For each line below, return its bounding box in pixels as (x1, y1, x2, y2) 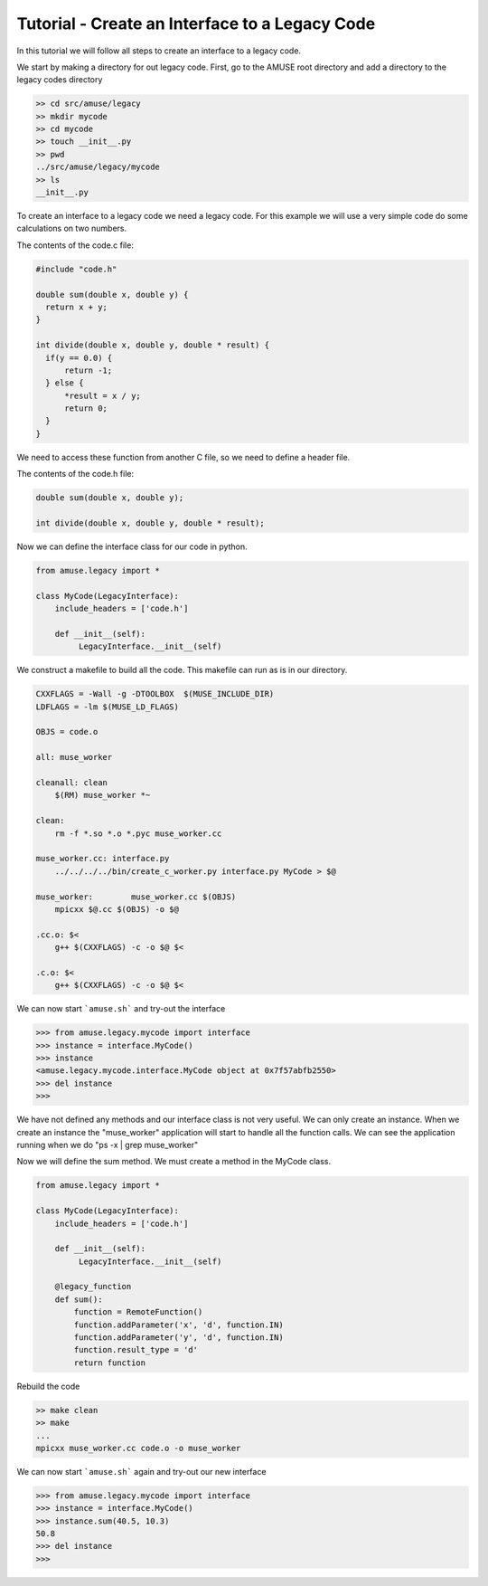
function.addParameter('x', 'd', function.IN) (73, 1319, 284, 1330)
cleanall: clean (35, 778, 108, 788)
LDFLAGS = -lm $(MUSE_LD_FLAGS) (35, 701, 180, 712)
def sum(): (54, 1294, 103, 1305)
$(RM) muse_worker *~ (54, 790, 151, 801)
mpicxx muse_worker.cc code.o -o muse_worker (35, 1443, 241, 1453)
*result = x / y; (64, 390, 142, 401)
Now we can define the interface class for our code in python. (16, 541, 248, 552)
